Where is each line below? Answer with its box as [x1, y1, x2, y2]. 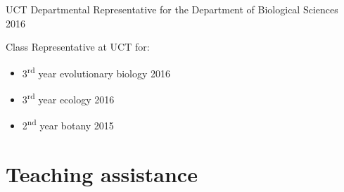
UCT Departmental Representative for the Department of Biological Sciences [6, 2, 338, 16]
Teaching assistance [6, 159, 198, 188]
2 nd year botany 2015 [22, 116, 114, 132]
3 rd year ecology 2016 [22, 90, 115, 106]
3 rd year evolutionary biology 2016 [22, 63, 171, 80]
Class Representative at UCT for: [6, 39, 150, 54]
